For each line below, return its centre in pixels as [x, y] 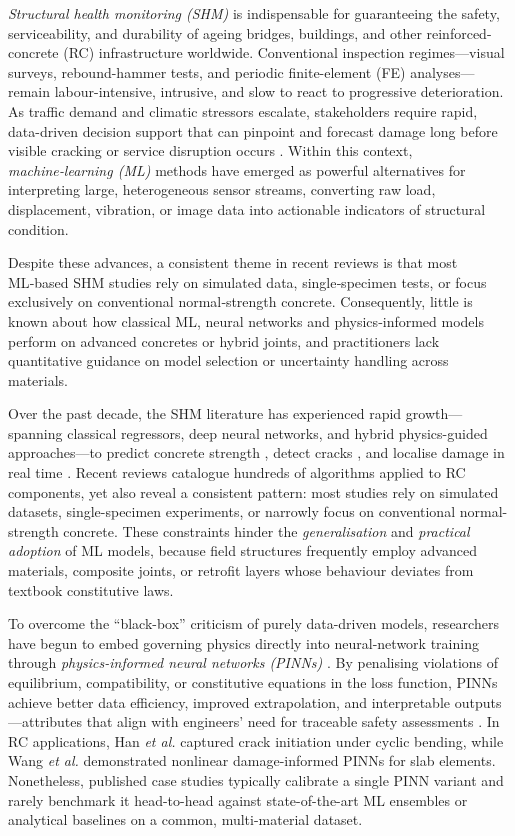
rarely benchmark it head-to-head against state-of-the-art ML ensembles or [238, 799]
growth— [434, 413]
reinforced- [459, 32]
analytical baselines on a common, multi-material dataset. [185, 819]
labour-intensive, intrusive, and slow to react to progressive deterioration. [279, 91]
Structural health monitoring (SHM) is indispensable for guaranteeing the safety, [254, 13]
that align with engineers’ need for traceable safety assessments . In [293, 721]
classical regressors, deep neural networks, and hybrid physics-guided [277, 432]
